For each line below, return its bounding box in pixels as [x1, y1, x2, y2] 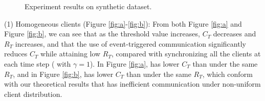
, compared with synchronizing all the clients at [111, 48, 261, 59]
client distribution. [4, 88, 62, 99]
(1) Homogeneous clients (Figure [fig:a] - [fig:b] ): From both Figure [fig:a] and [4, 18, 242, 29]
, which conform [202, 68, 253, 79]
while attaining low [40, 48, 101, 59]
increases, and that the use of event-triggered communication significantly [15, 38, 246, 49]
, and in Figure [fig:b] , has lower [13, 68, 114, 79]
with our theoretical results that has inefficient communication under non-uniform [4, 78, 261, 89]
